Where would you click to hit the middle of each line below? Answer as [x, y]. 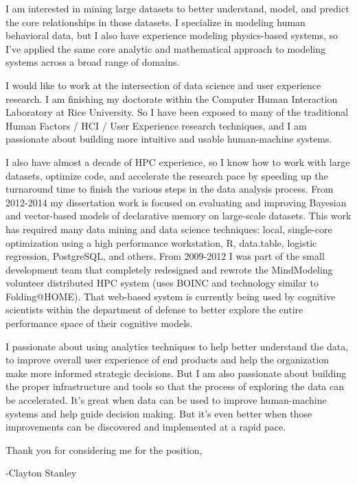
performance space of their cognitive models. [99, 323]
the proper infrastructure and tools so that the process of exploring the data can [175, 386]
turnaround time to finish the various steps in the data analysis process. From [170, 189]
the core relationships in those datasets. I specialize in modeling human [156, 22]
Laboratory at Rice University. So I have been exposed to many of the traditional [177, 112]
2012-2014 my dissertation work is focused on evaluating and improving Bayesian [176, 202]
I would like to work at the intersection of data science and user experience [163, 85]
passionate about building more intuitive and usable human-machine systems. [169, 139]
